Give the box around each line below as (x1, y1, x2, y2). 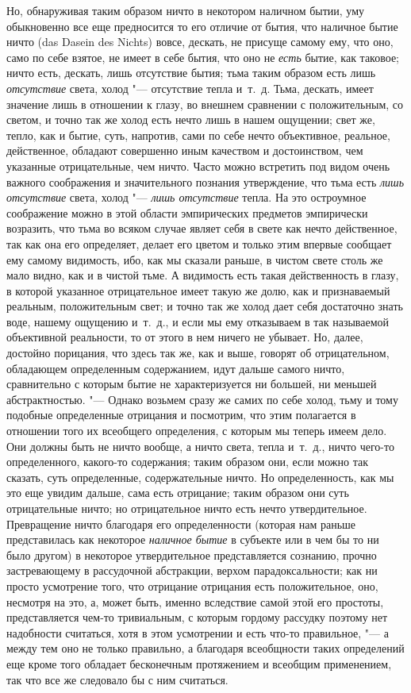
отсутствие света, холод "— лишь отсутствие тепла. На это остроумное (6, 189, 367, 206)
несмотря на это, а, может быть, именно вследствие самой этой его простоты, (6, 593, 384, 610)
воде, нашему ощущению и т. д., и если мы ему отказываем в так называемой (6, 313, 390, 329)
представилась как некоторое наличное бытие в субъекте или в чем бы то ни (6, 531, 379, 548)
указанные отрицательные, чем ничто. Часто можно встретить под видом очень (6, 157, 390, 174)
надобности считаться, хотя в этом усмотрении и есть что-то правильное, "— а (6, 624, 389, 641)
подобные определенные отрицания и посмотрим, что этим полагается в (6, 406, 356, 423)
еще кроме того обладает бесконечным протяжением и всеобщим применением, (6, 655, 392, 672)
